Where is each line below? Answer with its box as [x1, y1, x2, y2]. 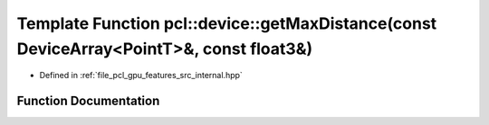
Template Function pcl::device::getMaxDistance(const [16, 13, 437, 33]
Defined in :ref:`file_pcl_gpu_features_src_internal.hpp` [39, 70, 244, 81]
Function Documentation [16, 94, 160, 109]
